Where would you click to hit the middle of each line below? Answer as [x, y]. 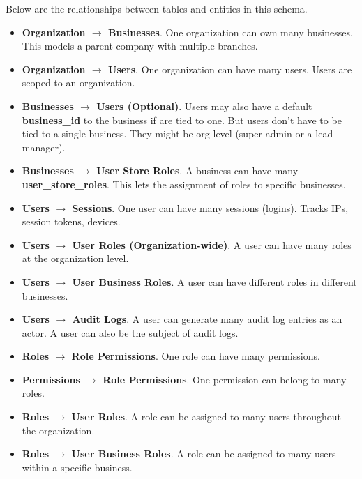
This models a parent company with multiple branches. [140, 46]
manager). [44, 147]
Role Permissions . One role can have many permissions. [196, 356]
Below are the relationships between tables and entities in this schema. [157, 8]
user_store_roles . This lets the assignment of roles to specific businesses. [184, 184]
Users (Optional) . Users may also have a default [204, 106]
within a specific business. [77, 467]
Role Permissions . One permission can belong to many [225, 379]
